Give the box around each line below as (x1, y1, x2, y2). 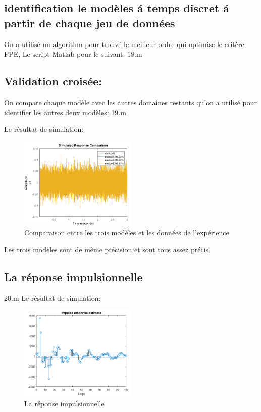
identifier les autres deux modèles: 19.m (4, 107, 126, 117)
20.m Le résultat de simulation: (4, 292, 101, 303)
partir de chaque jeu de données (4, 15, 175, 30)
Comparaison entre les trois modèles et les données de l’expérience (24, 227, 229, 238)
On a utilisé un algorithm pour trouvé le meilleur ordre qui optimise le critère (4, 38, 244, 49)
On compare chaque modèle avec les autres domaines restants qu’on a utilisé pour (4, 97, 257, 107)
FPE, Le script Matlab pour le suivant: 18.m (4, 49, 142, 59)
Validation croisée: (4, 73, 102, 89)
